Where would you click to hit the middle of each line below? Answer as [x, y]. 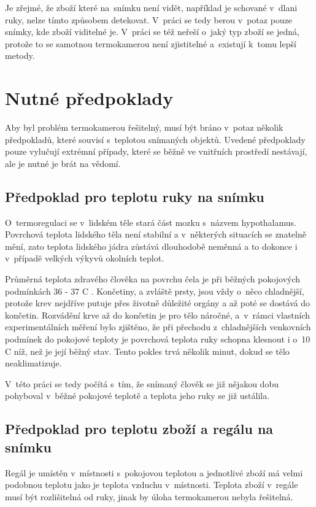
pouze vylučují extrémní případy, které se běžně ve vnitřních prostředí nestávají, [156, 151]
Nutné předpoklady [89, 98]
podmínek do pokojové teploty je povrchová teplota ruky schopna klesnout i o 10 [158, 339]
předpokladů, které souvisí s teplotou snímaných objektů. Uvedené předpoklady [155, 139]
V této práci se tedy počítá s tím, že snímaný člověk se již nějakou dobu [142, 383]
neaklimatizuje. [33, 363]
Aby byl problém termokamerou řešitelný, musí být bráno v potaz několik [144, 127]
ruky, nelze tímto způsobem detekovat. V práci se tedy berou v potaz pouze [149, 19]
